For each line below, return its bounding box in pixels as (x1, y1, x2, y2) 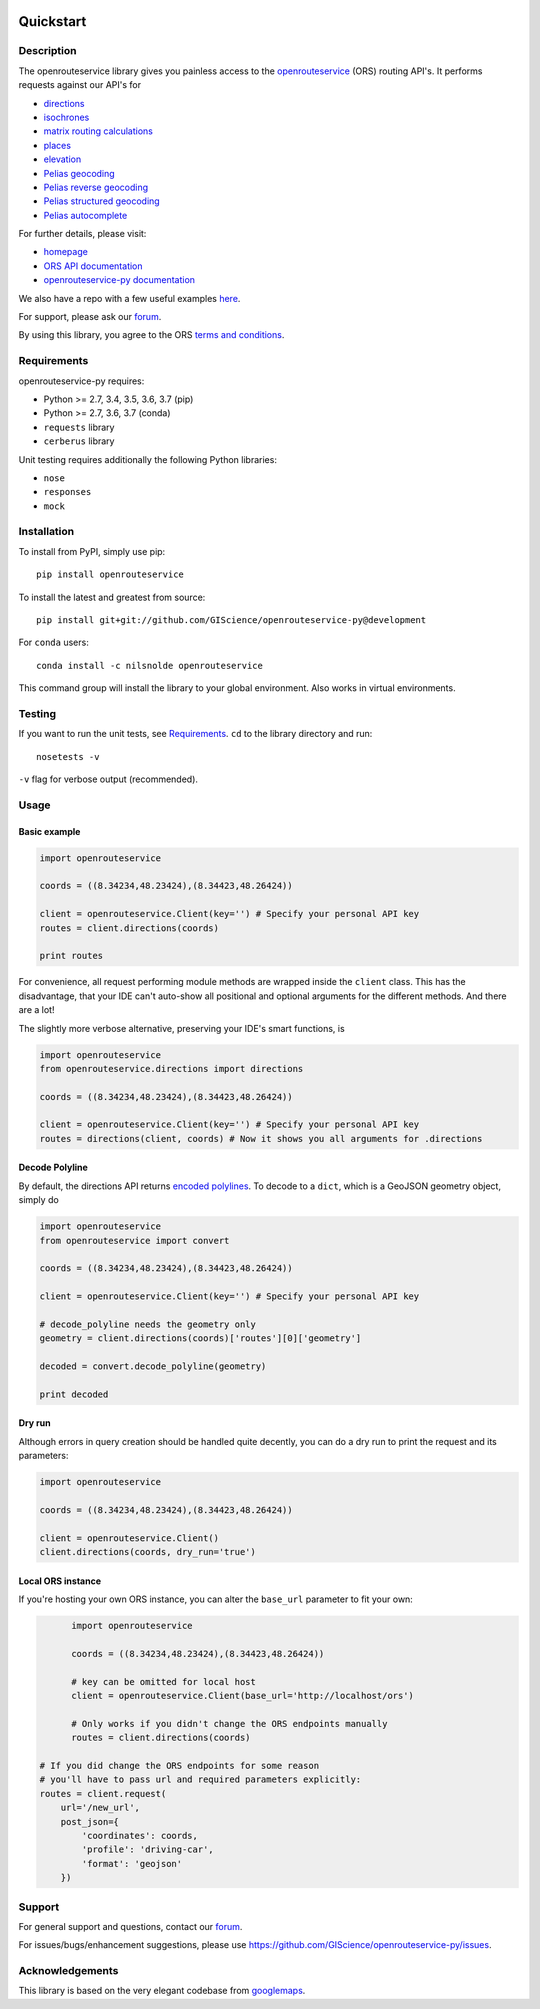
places (43, 139, 72, 151)
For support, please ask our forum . (18, 311, 162, 323)
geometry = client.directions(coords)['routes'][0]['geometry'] (39, 1333, 362, 1344)
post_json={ (60, 1816, 120, 1827)
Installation (18, 525, 75, 539)
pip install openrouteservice (36, 569, 185, 580)
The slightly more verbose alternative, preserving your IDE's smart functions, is (18, 1022, 345, 1034)
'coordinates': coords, (81, 1830, 199, 1842)
